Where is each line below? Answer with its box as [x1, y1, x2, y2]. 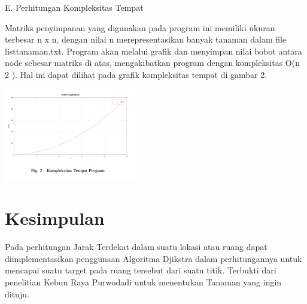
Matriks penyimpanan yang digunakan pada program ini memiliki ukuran [5, 21, 275, 34]
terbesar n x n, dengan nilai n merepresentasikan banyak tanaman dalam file [5, 33, 287, 46]
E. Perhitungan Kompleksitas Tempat [5, 1, 144, 13]
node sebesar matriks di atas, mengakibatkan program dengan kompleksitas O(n [5, 56, 300, 69]
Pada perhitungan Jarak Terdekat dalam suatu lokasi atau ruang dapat [5, 240, 268, 253]
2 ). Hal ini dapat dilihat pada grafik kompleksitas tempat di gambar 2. [5, 68, 268, 80]
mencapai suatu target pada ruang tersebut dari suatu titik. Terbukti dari [5, 264, 276, 276]
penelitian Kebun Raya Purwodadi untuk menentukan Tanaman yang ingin [5, 276, 282, 288]
